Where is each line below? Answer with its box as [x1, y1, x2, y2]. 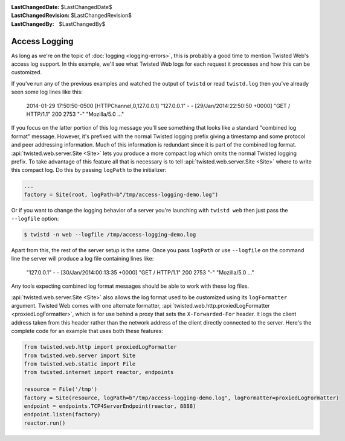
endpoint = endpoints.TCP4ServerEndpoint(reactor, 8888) [24, 402, 196, 410]
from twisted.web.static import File [24, 360, 136, 367]
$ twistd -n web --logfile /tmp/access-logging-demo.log [24, 231, 196, 238]
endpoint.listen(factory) [24, 411, 101, 418]
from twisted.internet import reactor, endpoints [24, 369, 174, 376]
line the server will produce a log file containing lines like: [11, 255, 154, 262]
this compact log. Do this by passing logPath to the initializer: [11, 167, 167, 174]
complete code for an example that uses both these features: [11, 328, 163, 335]
